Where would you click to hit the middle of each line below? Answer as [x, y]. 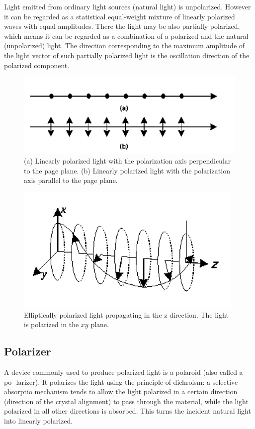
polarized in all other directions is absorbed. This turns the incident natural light [127, 411]
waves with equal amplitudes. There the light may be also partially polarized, [122, 26]
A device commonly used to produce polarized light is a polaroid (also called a [124, 372]
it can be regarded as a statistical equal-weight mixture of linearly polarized [120, 16]
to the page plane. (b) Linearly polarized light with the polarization [127, 170]
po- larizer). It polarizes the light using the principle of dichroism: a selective [121, 382]
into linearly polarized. [39, 420]
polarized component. [37, 65]
